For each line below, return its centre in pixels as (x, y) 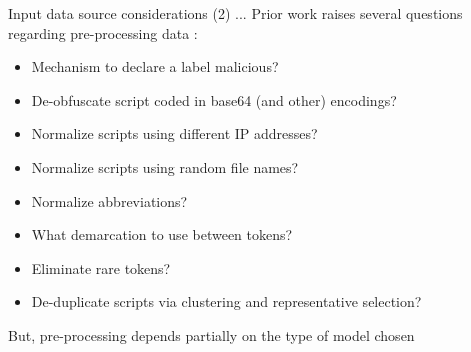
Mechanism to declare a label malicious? (155, 66)
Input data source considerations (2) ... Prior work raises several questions (235, 13)
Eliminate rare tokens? (101, 267)
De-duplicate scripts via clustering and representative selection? (226, 301)
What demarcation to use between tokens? (162, 234)
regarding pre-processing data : (103, 32)
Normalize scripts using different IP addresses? (174, 133)
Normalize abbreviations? (109, 200)
